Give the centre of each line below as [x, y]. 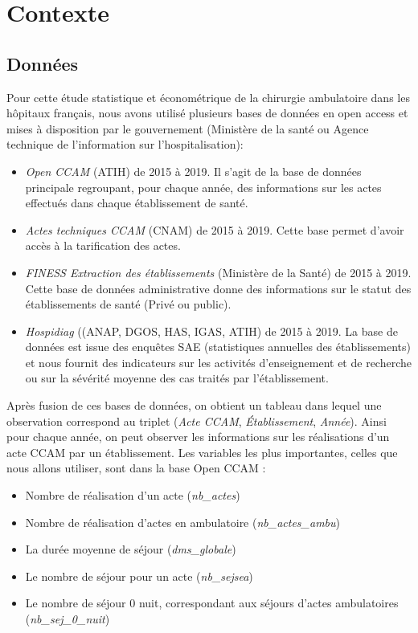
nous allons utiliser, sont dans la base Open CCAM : [136, 468]
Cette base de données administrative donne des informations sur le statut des [218, 288]
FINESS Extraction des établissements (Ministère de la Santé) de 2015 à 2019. [218, 272]
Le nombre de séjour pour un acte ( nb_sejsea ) [139, 576]
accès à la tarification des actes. [103, 245]
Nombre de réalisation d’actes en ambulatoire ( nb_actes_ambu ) [182, 522]
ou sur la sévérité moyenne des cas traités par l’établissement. [177, 378]
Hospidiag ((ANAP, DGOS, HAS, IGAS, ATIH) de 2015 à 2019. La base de [211, 331]
